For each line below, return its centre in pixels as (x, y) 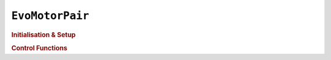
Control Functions (39, 48)
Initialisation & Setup (44, 35)
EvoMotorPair (50, 16)
